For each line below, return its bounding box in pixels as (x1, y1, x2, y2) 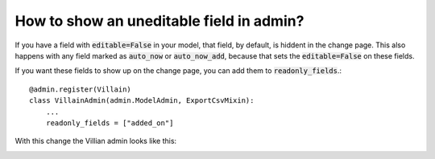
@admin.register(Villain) (29, 84, 132, 94)
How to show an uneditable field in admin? (14, 12, 304, 30)
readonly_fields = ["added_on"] (45, 118, 174, 128)
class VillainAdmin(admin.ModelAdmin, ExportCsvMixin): (29, 96, 255, 105)
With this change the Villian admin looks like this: (14, 137, 177, 146)
